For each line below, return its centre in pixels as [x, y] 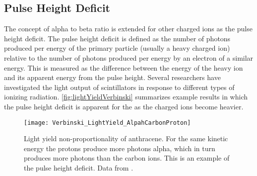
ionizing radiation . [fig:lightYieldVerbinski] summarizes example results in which [126, 97]
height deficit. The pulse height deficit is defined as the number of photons [117, 38]
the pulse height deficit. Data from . [79, 167]
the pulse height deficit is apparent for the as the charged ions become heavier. [124, 106]
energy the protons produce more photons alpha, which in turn [120, 148]
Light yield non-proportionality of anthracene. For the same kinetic [126, 138]
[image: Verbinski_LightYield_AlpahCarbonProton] [107, 123]
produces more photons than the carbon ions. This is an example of [127, 158]
